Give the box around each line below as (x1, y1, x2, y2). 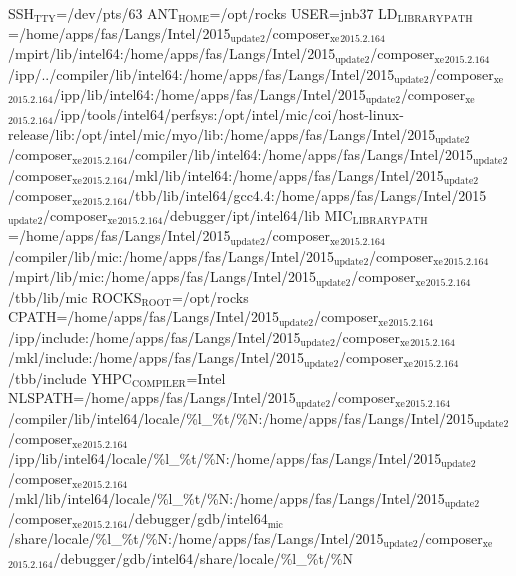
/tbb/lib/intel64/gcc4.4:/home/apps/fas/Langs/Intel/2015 (128, 185, 487, 206)
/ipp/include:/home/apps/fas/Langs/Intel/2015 (8, 326, 301, 347)
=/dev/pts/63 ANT (56, 3, 179, 23)
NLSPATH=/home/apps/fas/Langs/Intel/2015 (8, 387, 296, 408)
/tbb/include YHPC (8, 367, 132, 388)
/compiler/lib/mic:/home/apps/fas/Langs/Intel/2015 (8, 245, 334, 266)
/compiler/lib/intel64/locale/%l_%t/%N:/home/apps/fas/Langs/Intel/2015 (8, 407, 474, 428)
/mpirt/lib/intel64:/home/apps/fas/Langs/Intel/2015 (8, 43, 336, 64)
